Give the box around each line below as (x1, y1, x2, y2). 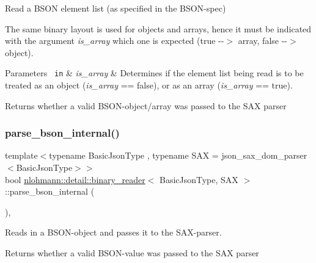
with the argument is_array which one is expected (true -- (5, 34, 224, 47)
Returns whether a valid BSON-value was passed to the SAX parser (5, 247, 259, 259)
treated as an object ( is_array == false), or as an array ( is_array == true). (5, 79, 293, 92)
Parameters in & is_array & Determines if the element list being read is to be (5, 67, 304, 79)
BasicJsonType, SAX (159, 173, 238, 186)
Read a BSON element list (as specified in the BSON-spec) (5, 2, 226, 14)
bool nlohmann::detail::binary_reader (5, 173, 145, 186)
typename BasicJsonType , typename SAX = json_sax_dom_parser (49, 149, 307, 162)
